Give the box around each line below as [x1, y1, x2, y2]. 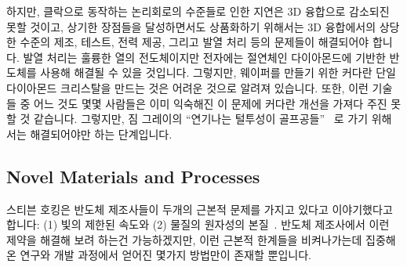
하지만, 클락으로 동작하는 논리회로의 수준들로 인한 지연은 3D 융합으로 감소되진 [6, 3, 390, 19]
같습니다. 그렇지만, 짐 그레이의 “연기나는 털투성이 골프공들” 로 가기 [34, 110, 369, 127]
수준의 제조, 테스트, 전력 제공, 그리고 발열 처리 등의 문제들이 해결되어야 [20, 34, 369, 50]
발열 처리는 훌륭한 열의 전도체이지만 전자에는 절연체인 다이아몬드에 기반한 [23, 49, 386, 65]
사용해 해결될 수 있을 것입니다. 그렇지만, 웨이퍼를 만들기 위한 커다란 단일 [40, 64, 396, 81]
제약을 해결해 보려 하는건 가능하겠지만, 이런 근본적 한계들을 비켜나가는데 [6, 231, 362, 247]
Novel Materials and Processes [6, 164, 260, 188]
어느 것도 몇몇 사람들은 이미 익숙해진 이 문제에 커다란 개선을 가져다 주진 [34, 95, 387, 111]
